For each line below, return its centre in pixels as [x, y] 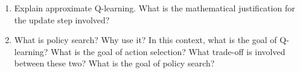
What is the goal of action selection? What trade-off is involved [168, 51]
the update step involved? [62, 19]
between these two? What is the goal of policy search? [114, 63]
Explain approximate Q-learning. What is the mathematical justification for [155, 8]
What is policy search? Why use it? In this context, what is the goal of [145, 40]
